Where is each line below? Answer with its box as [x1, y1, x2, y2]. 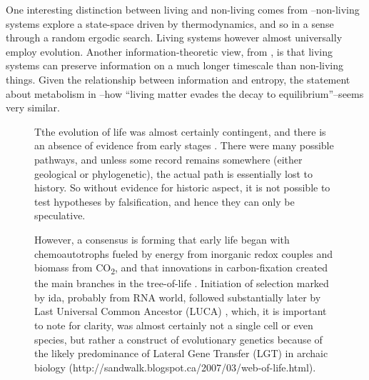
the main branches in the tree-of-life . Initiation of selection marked [34, 276, 329, 291]
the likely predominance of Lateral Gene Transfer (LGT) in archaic [34, 346, 328, 361]
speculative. [34, 208, 86, 223]
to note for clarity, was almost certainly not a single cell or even [34, 318, 313, 332]
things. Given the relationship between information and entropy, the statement [6, 71, 350, 86]
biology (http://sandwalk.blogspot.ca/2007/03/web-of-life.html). [34, 359, 316, 374]
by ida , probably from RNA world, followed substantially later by [34, 289, 321, 304]
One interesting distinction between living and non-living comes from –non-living [6, 2, 360, 16]
